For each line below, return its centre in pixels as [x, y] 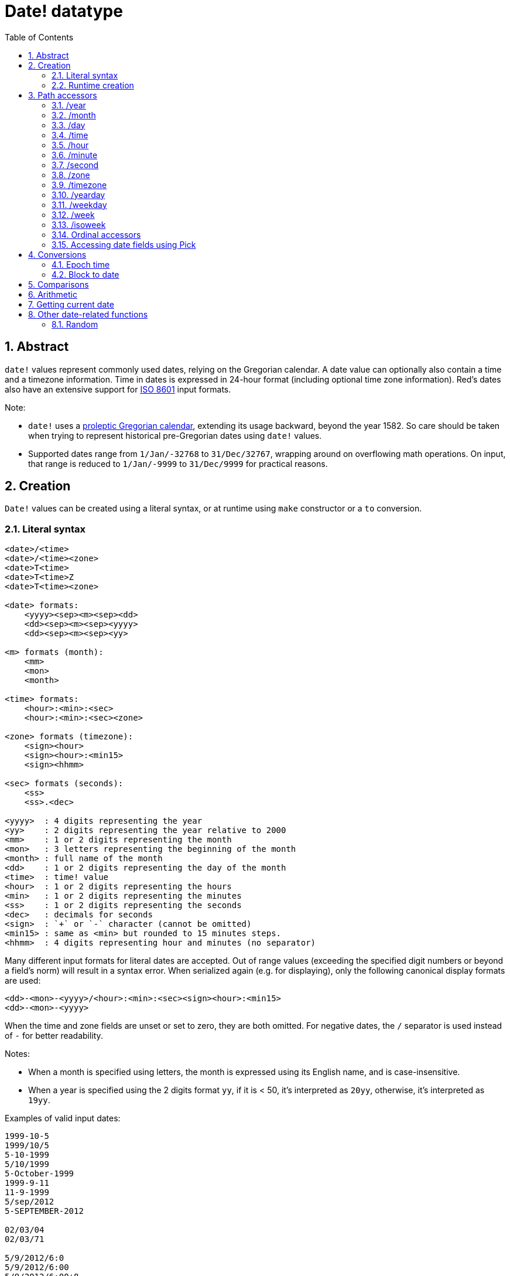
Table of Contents [39, 37]
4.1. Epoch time [81, 264]
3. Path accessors [63, 95]
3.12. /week [73, 214]
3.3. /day [69, 125]
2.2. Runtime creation [93, 85]
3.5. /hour [70, 145]
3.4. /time [70, 135]
